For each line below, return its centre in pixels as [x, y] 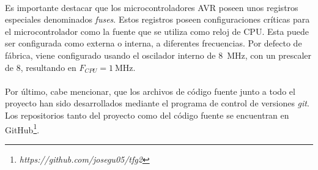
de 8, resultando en [41, 67]
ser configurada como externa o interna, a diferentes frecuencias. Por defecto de [153, 43]
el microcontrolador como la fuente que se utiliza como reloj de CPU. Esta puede [157, 31]
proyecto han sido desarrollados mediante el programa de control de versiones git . [157, 103]
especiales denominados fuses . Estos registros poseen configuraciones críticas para [157, 19]
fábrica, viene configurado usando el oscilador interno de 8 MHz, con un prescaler [158, 55]
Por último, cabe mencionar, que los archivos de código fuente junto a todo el [150, 91]
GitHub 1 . [22, 128]
